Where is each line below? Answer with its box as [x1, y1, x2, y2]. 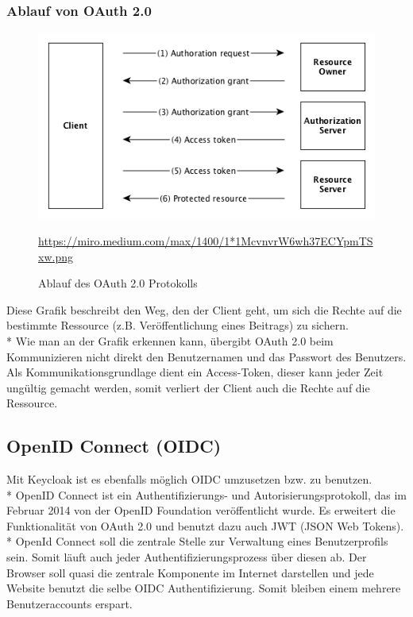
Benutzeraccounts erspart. [6, 595, 133, 611]
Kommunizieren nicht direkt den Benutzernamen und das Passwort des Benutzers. [6, 348, 407, 364]
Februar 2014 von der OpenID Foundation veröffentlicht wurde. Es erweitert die [6, 502, 396, 519]
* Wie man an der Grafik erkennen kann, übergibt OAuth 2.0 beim [6, 332, 334, 349]
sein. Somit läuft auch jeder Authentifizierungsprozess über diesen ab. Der [6, 549, 367, 565]
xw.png [38, 248, 73, 264]
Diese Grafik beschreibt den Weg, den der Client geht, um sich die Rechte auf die [6, 301, 402, 318]
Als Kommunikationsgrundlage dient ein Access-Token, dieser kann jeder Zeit [6, 364, 384, 380]
